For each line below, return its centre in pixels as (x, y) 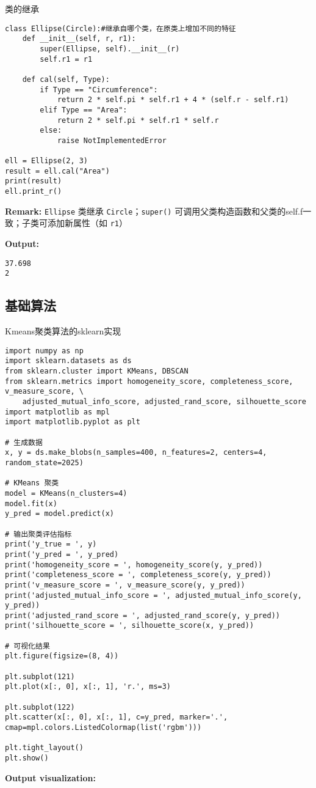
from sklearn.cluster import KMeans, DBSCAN (97, 371)
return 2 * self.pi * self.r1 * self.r (138, 120)
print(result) (34, 181)
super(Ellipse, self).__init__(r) (110, 49)
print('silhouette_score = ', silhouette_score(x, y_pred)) (130, 626)
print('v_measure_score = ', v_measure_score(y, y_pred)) (125, 585)
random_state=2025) (44, 462)
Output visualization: (51, 777)
